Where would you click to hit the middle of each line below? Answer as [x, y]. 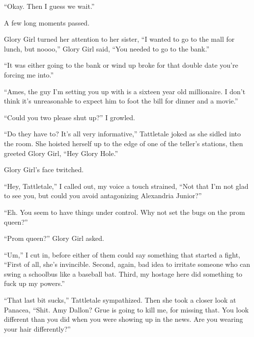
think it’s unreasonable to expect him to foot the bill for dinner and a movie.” [121, 101]
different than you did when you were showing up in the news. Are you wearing [124, 319]
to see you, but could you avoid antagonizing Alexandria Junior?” [103, 195]
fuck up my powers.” [34, 283]
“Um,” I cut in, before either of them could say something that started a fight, [122, 254]
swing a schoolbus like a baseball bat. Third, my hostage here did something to [123, 273]
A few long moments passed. [47, 22]
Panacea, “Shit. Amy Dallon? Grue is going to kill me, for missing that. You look [127, 309]
